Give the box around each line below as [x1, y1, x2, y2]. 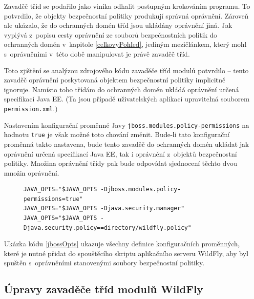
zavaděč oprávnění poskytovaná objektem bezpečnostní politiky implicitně [4, 75, 226, 85]
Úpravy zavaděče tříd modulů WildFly [4, 281, 203, 297]
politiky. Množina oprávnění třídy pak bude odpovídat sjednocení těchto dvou [4, 158, 237, 168]
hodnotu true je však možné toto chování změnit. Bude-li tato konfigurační [4, 129, 230, 140]
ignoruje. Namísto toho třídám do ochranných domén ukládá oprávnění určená [4, 84, 239, 94]
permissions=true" [23, 195, 83, 202]
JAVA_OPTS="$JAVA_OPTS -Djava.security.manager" [23, 205, 185, 212]
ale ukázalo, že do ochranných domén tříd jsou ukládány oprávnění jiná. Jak [4, 20, 233, 30]
